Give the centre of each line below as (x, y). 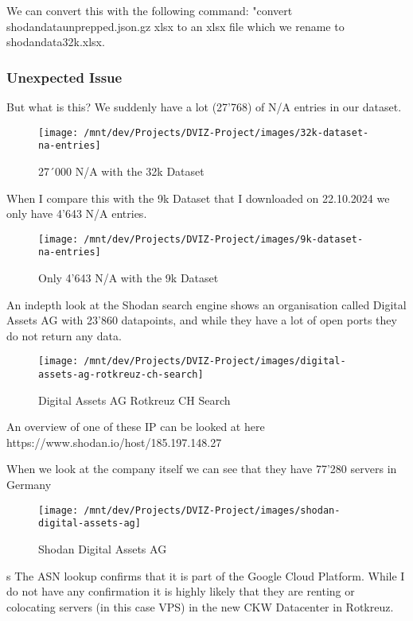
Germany (29, 485)
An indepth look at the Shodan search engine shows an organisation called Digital (206, 304)
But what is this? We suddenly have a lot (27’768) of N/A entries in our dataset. (204, 107)
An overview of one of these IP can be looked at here (136, 427)
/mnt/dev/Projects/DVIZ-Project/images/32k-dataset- (226, 132)
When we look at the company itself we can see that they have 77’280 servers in (202, 469)
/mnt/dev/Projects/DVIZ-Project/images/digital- (215, 361)
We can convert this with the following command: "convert (150, 10)
